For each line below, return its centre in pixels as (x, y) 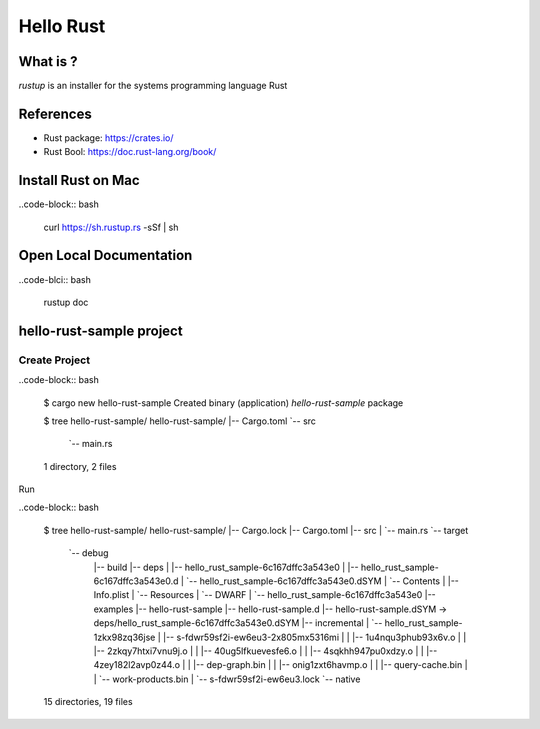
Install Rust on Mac (79, 180)
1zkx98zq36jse (124, 637)
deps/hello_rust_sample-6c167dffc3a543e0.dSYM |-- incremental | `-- (238, 623)
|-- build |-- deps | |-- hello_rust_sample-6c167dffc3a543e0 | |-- (226, 567)
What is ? (48, 61)
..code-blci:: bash (55, 279)
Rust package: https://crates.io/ (108, 137)
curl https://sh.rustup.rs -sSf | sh (111, 227)
